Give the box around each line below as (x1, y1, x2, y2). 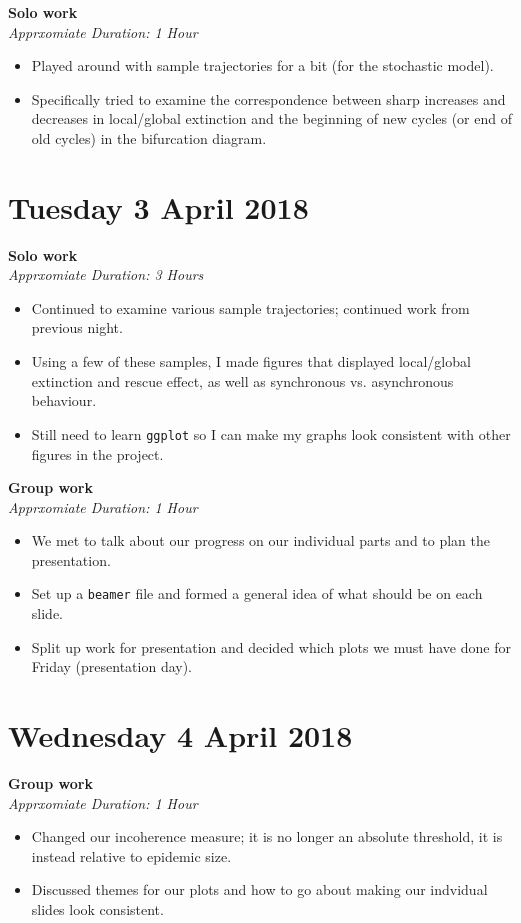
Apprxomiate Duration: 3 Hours (8, 264, 204, 285)
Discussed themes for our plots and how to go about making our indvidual (31, 879, 488, 900)
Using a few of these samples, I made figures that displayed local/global (31, 351, 471, 372)
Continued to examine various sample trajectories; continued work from (31, 297, 470, 318)
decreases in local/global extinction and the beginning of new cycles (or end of (31, 108, 512, 129)
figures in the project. (31, 443, 164, 464)
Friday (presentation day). (31, 656, 193, 677)
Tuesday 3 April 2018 (8, 186, 309, 227)
